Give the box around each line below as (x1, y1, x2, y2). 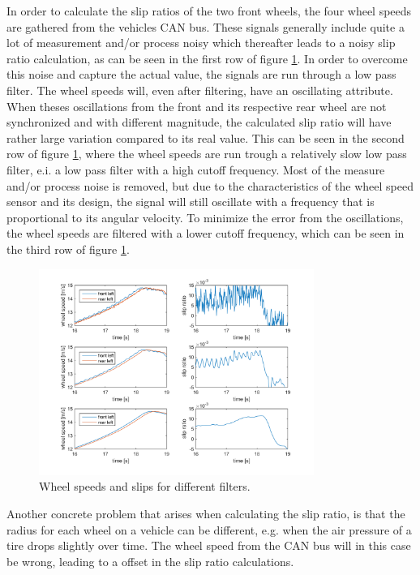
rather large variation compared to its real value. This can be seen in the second (6, 129, 405, 146)
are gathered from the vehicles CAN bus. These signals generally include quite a (6, 18, 405, 35)
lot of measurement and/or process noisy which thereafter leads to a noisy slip (6, 34, 396, 51)
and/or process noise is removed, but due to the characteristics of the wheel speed (6, 177, 414, 194)
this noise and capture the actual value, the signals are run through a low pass (6, 66, 396, 83)
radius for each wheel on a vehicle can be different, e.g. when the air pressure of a (6, 521, 412, 538)
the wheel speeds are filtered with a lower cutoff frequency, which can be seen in (6, 225, 405, 242)
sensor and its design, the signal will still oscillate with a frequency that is (6, 193, 375, 210)
